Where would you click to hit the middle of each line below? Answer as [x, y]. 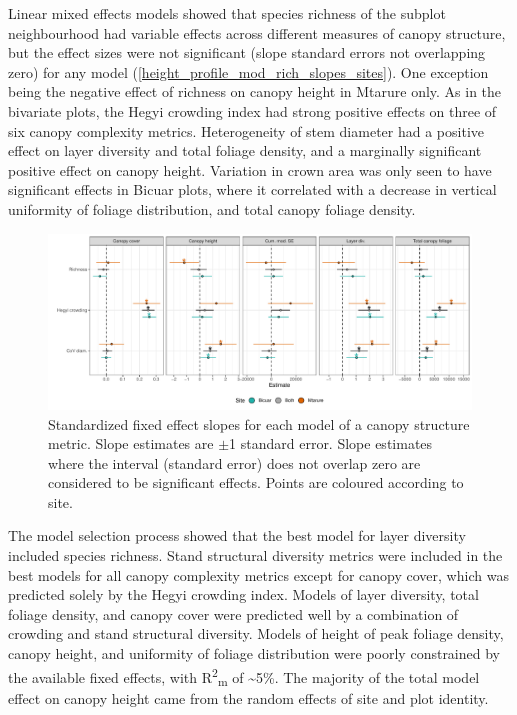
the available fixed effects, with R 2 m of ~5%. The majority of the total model [244, 676]
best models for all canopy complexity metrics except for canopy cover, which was [258, 574]
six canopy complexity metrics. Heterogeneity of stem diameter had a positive [246, 130]
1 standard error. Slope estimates [331, 443]
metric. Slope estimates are [131, 443]
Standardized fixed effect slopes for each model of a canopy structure [259, 423]
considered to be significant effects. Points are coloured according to [256, 482]
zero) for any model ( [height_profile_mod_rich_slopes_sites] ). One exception [248, 71]
